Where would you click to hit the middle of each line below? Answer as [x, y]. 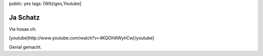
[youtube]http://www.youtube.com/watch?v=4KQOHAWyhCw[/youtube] [82, 38]
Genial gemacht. [26, 47]
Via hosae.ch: [23, 29]
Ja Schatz [24, 17]
